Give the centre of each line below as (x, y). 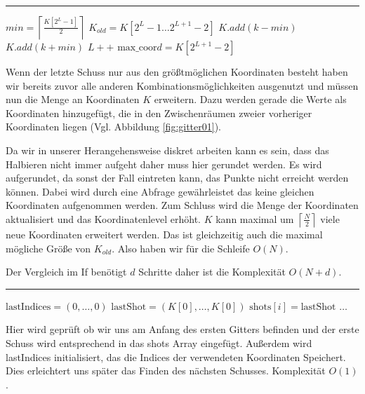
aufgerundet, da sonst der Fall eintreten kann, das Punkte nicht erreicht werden (177, 178)
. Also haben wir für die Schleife (181, 248)
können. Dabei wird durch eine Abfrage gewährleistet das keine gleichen (160, 191)
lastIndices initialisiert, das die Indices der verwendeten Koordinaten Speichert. (176, 356)
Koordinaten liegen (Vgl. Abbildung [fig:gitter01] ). (114, 127)
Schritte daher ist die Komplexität (212, 272)
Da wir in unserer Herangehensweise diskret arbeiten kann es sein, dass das (167, 150)
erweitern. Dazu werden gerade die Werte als (250, 99)
